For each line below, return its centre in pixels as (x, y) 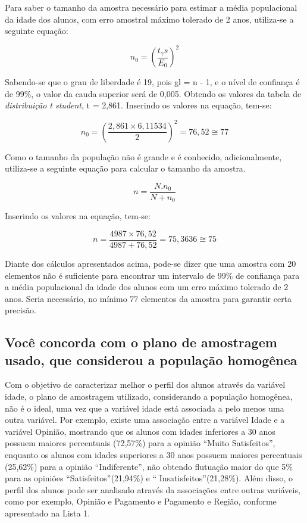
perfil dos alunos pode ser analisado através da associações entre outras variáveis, (153, 489)
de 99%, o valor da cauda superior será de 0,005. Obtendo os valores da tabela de (153, 93)
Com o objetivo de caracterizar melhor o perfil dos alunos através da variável (145, 385)
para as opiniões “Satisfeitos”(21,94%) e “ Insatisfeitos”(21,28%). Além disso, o (149, 478)
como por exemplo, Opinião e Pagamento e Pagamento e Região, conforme (141, 501)
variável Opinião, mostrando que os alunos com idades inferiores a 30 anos (140, 431)
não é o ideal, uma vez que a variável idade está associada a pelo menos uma (145, 408)
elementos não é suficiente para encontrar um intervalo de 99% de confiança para (152, 275)
